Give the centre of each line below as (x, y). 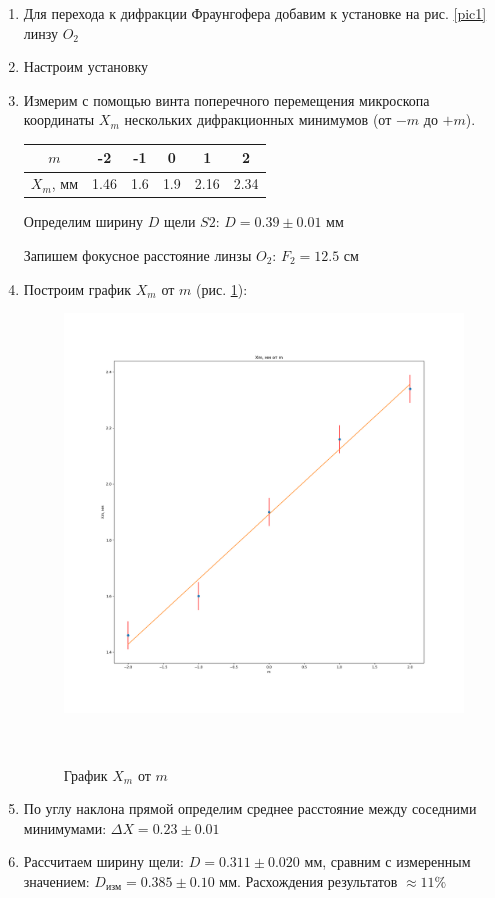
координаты (59, 119)
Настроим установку (86, 66)
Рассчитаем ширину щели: (103, 861)
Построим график (77, 288)
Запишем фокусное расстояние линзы (137, 255)
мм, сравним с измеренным (387, 861)
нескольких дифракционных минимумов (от (258, 119)
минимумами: (65, 827)
